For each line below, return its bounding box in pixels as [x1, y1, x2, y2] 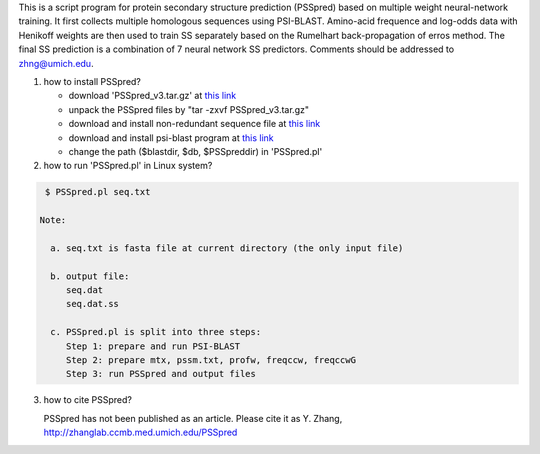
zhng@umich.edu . [18, 57, 94, 69]
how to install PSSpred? [43, 75, 142, 87]
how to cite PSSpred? [43, 394, 132, 406]
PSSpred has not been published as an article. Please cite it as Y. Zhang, [43, 412, 343, 424]
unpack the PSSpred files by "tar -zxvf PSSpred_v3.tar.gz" [68, 103, 310, 115]
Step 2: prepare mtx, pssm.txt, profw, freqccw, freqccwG [65, 354, 357, 365]
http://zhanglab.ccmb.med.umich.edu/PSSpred [43, 426, 238, 439]
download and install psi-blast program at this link [68, 131, 274, 144]
